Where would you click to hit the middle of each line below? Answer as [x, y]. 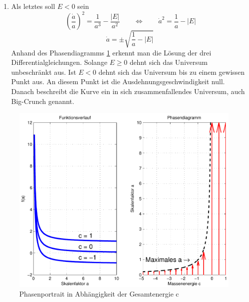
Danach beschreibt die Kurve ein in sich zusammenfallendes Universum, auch [128, 91]
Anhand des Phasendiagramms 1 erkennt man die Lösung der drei [111, 52]
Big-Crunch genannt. [43, 101]
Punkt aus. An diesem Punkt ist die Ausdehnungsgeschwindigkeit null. [118, 81]
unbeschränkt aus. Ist [44, 72]
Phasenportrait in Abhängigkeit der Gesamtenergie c [99, 294]
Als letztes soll [33, 6]
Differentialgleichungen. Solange [59, 62]
